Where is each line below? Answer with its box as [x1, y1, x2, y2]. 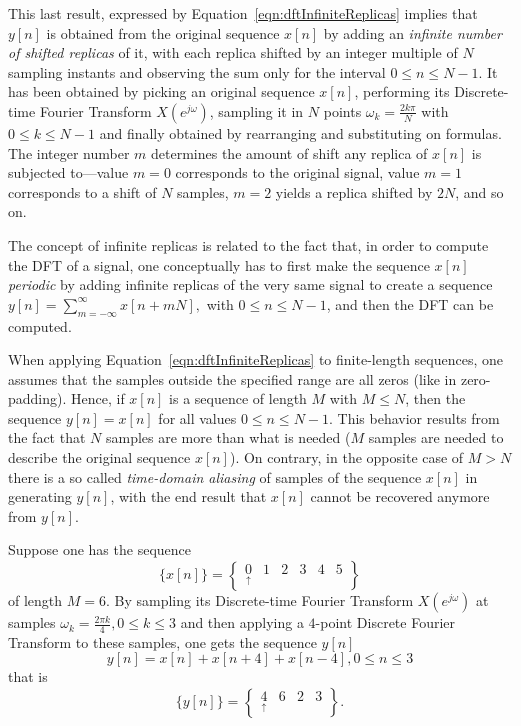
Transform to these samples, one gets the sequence [8, 631, 317, 652]
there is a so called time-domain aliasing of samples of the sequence [8, 466, 422, 487]
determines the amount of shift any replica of [151, 142, 428, 163]
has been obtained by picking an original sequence [8, 81, 315, 102]
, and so [455, 181, 504, 202]
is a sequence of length [169, 388, 307, 409]
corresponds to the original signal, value [175, 162, 420, 183]
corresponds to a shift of [8, 181, 157, 202]
